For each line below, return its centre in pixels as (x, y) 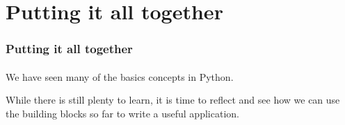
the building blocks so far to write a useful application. (122, 113)
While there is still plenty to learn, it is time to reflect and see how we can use (173, 100)
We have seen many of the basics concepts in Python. (120, 76)
